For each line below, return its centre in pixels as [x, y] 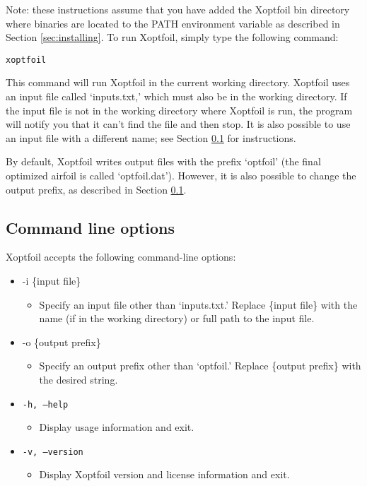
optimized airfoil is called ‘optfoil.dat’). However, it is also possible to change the [181, 175]
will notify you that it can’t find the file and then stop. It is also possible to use [178, 124]
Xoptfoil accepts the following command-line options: [121, 257]
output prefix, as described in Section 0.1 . [96, 189]
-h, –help [45, 404]
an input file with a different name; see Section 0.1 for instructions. [151, 137]
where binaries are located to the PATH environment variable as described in [173, 23]
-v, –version [53, 452]
